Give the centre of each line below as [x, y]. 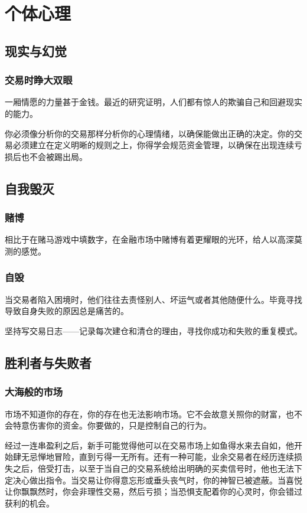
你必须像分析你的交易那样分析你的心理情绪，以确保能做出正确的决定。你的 [149, 133]
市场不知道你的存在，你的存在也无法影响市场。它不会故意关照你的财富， [145, 414]
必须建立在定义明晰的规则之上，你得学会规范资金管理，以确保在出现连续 [153, 145]
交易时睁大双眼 [39, 80]
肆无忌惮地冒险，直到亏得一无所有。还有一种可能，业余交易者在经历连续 [153, 457]
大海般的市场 [34, 392]
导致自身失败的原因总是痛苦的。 [67, 311]
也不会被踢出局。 [54, 156]
